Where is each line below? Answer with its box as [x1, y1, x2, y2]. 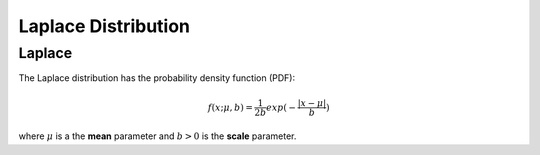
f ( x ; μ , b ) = [207, 101, 254, 113]
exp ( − [266, 101, 297, 113]
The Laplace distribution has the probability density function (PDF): [18, 72, 295, 84]
